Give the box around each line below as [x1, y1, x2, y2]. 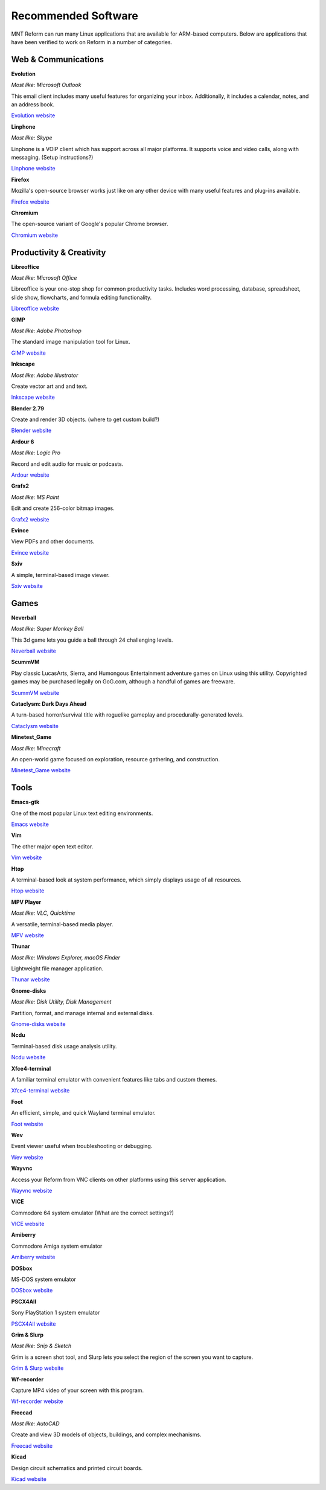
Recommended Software [11, 9, 138, 22]
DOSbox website [11, 1287, 53, 1294]
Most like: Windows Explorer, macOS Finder [11, 953, 121, 961]
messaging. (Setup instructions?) [11, 153, 94, 161]
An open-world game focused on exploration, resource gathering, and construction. [11, 755, 220, 763]
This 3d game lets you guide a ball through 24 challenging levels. [11, 636, 173, 643]
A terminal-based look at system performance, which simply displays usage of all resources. [11, 876, 241, 883]
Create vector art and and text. [11, 382, 88, 390]
